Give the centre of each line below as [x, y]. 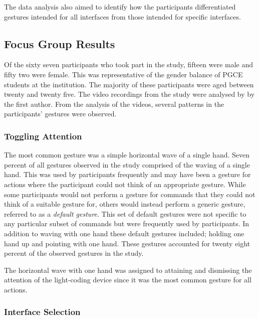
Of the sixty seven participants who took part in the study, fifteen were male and [129, 64]
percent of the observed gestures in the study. [74, 253]
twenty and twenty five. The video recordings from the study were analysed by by [129, 94]
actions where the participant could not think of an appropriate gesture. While [125, 184]
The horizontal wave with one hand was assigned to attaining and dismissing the [128, 270]
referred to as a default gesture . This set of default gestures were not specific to [125, 213]
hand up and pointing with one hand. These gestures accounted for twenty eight [127, 243]
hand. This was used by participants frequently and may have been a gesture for [127, 174]
